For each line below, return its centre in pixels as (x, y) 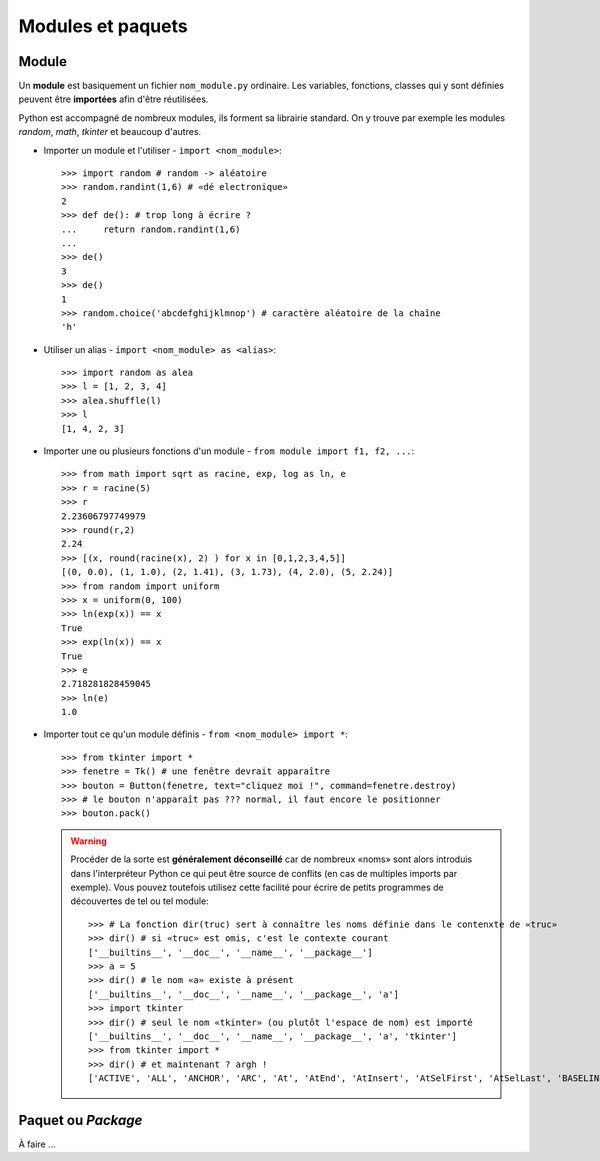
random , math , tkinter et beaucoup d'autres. (110, 132)
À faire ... (37, 1144)
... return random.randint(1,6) (151, 229)
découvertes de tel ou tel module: (139, 901)
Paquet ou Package (80, 1120)
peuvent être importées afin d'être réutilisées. (113, 99)
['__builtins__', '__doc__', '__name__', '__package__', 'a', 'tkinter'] (273, 1036)
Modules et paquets (103, 26)
